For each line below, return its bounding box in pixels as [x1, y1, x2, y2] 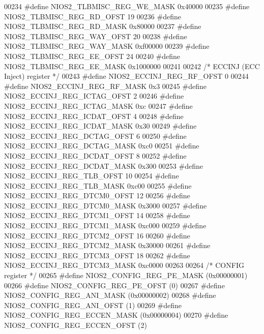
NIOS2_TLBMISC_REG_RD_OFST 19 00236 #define [4, 11, 181, 21]
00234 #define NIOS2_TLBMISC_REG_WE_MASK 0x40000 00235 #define [4, 1, 250, 11]
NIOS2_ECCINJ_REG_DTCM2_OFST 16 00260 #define [4, 230, 190, 240]
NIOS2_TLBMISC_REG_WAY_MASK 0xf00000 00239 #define [4, 41, 210, 51]
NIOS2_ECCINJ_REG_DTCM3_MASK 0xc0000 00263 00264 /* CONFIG [4, 260, 244, 270]
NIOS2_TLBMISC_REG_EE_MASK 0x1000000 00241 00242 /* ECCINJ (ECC [4, 60, 260, 71]
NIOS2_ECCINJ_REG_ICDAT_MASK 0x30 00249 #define [4, 120, 197, 131]
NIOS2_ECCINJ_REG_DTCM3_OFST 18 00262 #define [4, 250, 190, 260]
